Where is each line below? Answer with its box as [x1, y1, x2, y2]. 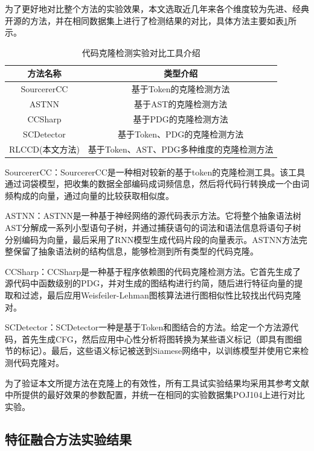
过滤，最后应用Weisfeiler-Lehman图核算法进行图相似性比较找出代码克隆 [21, 289, 301, 301]
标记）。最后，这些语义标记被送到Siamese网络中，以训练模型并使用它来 [21, 344, 301, 357]
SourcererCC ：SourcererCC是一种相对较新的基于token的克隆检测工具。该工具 [5, 165, 306, 178]
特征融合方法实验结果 [5, 429, 132, 448]
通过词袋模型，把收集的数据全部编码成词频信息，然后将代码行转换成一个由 [5, 177, 301, 190]
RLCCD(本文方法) [9, 142, 80, 155]
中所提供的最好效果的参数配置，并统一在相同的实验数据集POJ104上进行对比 [5, 388, 305, 401]
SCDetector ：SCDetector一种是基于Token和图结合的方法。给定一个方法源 [5, 321, 290, 333]
